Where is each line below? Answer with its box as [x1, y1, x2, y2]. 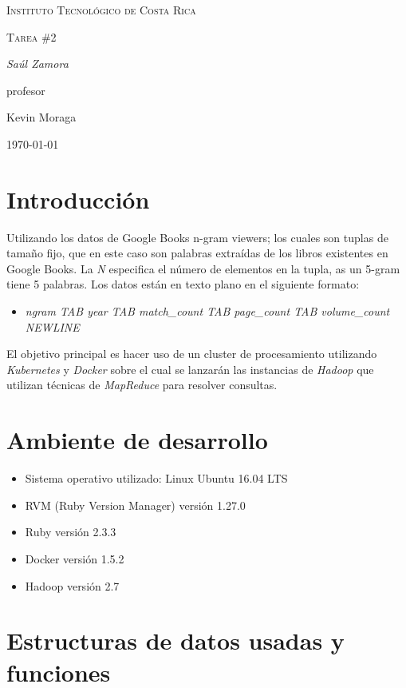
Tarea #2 [6, 28, 57, 45]
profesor [6, 82, 45, 98]
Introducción [6, 182, 150, 215]
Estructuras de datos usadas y [6, 624, 345, 657]
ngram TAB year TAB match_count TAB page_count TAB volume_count [25, 303, 390, 320]
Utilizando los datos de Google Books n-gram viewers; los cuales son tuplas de [6, 229, 388, 245]
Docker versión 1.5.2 [25, 550, 124, 567]
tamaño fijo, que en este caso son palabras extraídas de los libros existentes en [6, 245, 388, 261]
